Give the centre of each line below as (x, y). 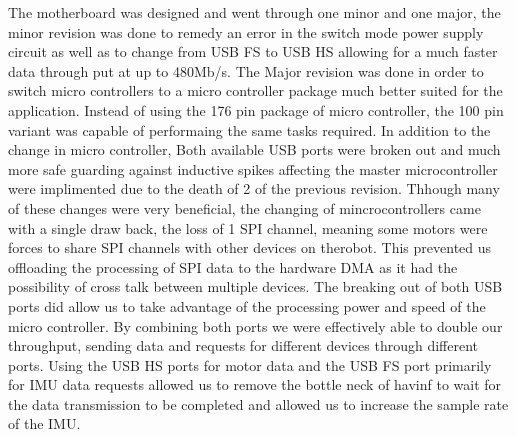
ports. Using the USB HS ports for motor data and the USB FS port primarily (250, 364)
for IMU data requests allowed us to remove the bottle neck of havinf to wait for (255, 384)
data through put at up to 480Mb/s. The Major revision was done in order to (246, 70)
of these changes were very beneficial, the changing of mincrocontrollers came (244, 207)
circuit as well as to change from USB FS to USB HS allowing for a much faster (253, 51)
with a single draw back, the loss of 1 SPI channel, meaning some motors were (248, 227)
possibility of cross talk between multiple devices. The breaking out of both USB (255, 286)
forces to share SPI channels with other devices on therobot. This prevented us (250, 247)
